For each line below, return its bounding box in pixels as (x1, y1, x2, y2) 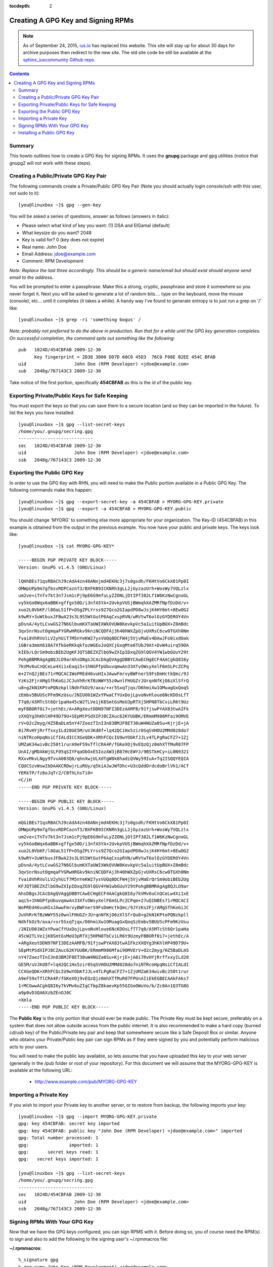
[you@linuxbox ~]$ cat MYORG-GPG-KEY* (18, 543, 115, 549)
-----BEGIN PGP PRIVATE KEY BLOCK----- (18, 557, 117, 563)
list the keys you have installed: (9, 409, 75, 416)
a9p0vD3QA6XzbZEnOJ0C (18, 990, 72, 996)
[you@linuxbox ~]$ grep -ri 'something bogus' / (18, 317, 141, 323)
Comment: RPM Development (22, 258, 84, 264)
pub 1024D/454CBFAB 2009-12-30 (18, 347, 101, 353)
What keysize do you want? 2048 (22, 230, 92, 236)
